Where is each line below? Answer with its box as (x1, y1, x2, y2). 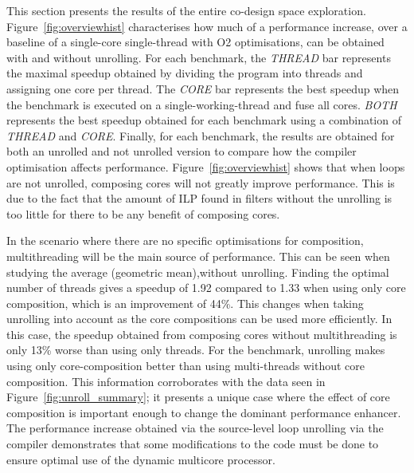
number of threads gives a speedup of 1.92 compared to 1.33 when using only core (6, 279, 406, 296)
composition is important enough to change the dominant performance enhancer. (6, 404, 401, 420)
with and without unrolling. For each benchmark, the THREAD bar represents (6, 49, 391, 65)
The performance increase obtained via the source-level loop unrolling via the (6, 420, 384, 436)
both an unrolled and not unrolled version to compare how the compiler (6, 143, 357, 160)
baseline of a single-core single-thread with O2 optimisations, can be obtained (6, 34, 385, 50)
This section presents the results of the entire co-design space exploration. (6, 2, 366, 18)
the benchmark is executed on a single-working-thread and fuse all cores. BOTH (6, 96, 397, 112)
